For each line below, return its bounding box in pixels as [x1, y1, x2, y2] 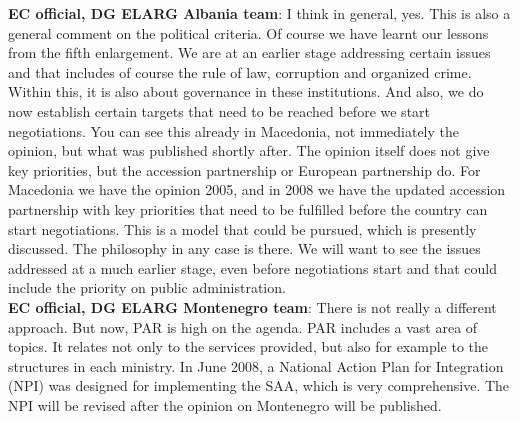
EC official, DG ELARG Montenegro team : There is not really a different [8, 296, 497, 317]
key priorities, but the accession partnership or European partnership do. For [8, 159, 481, 180]
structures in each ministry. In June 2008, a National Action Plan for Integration [8, 355, 504, 376]
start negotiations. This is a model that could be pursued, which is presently [8, 218, 477, 239]
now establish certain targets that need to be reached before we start [8, 100, 431, 121]
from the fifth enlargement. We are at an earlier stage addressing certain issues [8, 42, 491, 63]
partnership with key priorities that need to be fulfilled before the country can [8, 198, 488, 219]
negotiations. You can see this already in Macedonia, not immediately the [8, 120, 459, 141]
